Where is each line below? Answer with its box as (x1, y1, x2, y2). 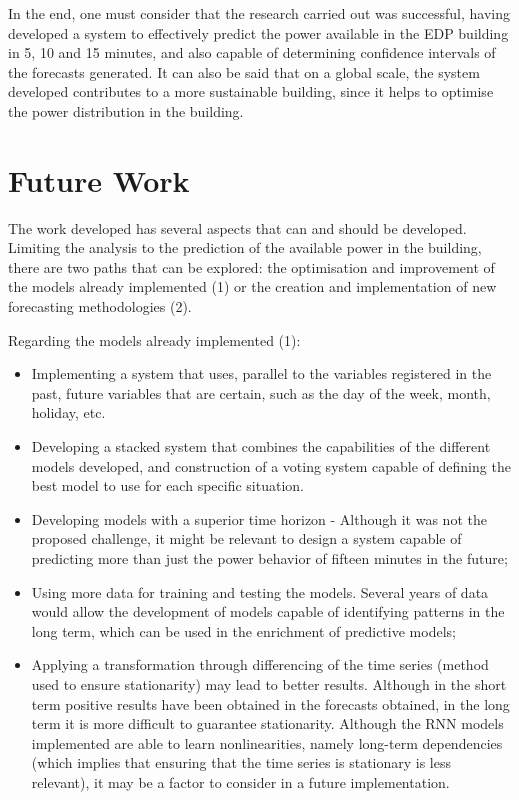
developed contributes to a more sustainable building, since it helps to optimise (8, 81, 494, 102)
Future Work (8, 159, 190, 200)
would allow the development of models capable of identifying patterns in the (31, 601, 505, 622)
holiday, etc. (31, 402, 106, 423)
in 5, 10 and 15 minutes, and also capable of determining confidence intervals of (8, 42, 496, 63)
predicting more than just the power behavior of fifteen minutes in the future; (31, 548, 508, 568)
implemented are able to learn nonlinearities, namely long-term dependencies (31, 732, 503, 753)
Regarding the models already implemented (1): (8, 329, 301, 350)
